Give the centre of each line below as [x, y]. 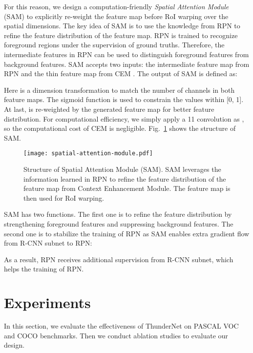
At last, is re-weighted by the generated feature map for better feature [109, 109]
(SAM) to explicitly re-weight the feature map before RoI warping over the [116, 16]
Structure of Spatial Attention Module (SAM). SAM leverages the [122, 169]
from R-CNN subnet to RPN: [48, 243]
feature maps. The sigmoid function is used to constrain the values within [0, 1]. [124, 99]
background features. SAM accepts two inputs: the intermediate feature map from [127, 64]
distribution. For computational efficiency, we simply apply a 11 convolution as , [124, 118]
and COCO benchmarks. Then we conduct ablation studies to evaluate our [116, 335]
